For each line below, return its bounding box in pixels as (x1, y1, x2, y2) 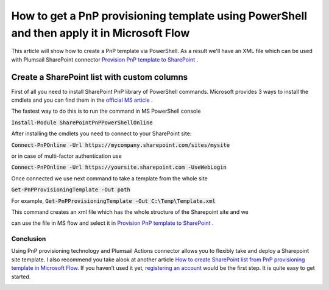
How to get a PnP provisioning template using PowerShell (11, 9, 308, 23)
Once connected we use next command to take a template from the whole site (11, 174, 208, 182)
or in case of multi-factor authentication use (11, 152, 122, 160)
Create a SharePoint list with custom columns (11, 72, 188, 82)
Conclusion (11, 235, 46, 243)
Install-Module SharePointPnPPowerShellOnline (11, 119, 153, 126)
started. (11, 273, 31, 280)
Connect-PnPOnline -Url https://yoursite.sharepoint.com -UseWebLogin (11, 164, 227, 171)
